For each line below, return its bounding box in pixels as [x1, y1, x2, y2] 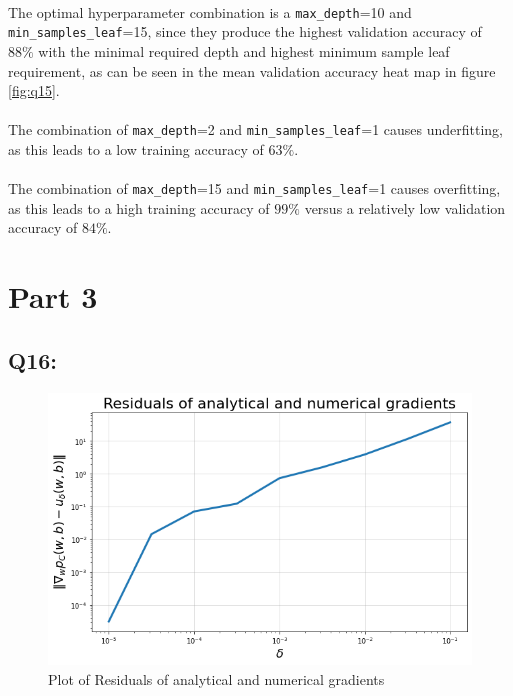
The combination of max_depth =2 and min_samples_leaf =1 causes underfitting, [8, 119, 503, 140]
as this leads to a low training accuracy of [8, 138, 264, 159]
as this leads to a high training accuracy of [8, 197, 270, 218]
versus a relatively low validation [304, 197, 506, 218]
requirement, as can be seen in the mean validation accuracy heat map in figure [8, 60, 496, 81]
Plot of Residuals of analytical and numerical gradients [48, 668, 385, 689]
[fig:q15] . [8, 80, 60, 101]
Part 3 [8, 276, 98, 317]
